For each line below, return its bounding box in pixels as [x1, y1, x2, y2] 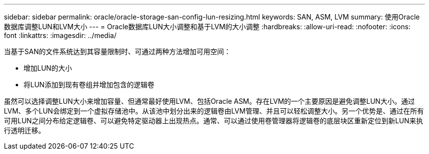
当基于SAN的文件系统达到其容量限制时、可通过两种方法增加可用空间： [4, 47, 231, 56]
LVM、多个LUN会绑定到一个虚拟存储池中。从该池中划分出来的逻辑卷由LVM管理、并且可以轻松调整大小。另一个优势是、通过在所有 [4, 107, 424, 115]
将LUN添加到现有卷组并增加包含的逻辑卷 [24, 80, 154, 89]
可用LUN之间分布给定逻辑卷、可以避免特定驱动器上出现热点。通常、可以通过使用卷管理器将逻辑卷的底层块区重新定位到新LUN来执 [4, 116, 423, 125]
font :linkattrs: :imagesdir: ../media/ [4, 31, 117, 39]
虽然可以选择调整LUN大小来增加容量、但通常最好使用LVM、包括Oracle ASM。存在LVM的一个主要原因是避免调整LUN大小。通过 [4, 97, 415, 105]
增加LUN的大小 [24, 64, 72, 72]
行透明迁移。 [4, 126, 45, 135]
